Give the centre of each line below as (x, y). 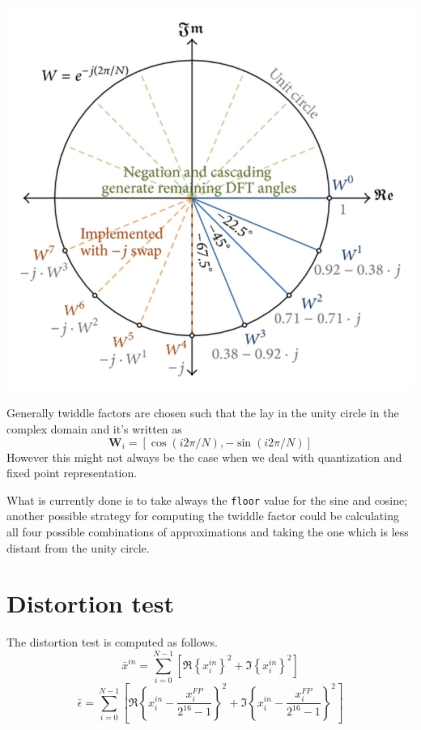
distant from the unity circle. (78, 547)
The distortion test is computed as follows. (112, 642)
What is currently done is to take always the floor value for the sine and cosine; (207, 499)
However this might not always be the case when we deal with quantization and (204, 457)
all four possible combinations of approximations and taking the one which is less (208, 531)
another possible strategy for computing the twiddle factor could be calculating (203, 516)
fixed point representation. (72, 473)
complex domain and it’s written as (94, 428)
